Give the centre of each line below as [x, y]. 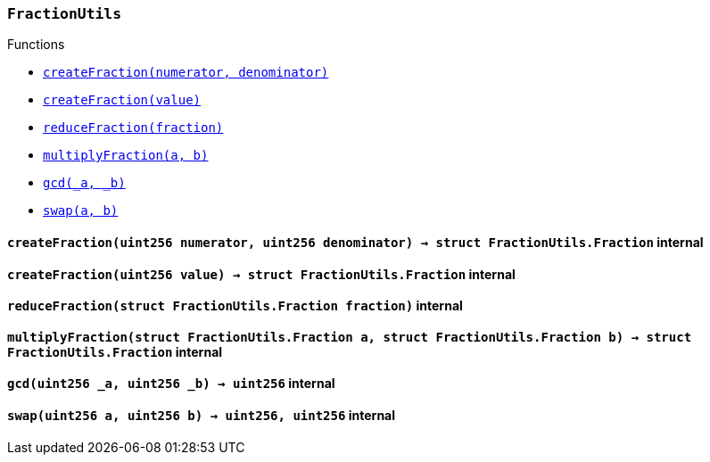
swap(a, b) [81, 211]
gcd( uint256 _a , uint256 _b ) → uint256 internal [171, 384]
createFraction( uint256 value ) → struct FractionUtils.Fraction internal [261, 274]
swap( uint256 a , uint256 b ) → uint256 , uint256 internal [202, 416]
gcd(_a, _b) [84, 183]
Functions [36, 45]
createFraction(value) [122, 100]
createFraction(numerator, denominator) [186, 73]
